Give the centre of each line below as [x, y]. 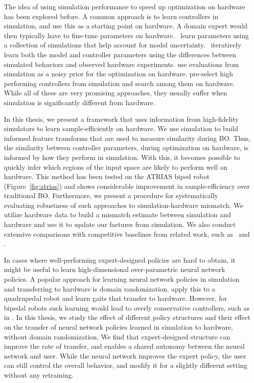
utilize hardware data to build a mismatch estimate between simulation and [117, 214]
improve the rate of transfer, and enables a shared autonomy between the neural [125, 346]
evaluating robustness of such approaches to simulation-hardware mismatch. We [124, 205]
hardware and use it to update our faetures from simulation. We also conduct [120, 224]
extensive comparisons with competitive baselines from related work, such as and [127, 234]
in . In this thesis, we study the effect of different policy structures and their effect [127, 317]
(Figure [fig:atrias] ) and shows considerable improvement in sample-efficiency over [127, 186]
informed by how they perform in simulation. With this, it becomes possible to [122, 157]
